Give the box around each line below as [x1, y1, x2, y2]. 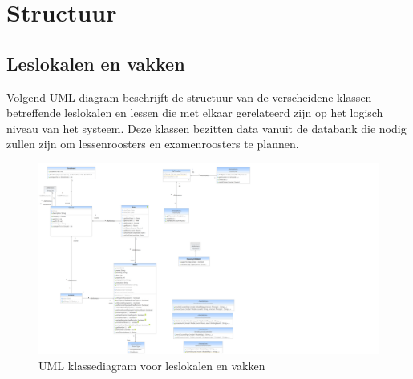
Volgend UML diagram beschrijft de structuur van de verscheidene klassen [6, 88, 372, 105]
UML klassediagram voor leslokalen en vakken [38, 357, 265, 374]
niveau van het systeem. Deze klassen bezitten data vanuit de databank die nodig [6, 119, 407, 136]
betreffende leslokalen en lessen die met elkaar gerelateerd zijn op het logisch [6, 104, 383, 121]
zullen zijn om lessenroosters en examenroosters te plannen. [6, 135, 299, 152]
